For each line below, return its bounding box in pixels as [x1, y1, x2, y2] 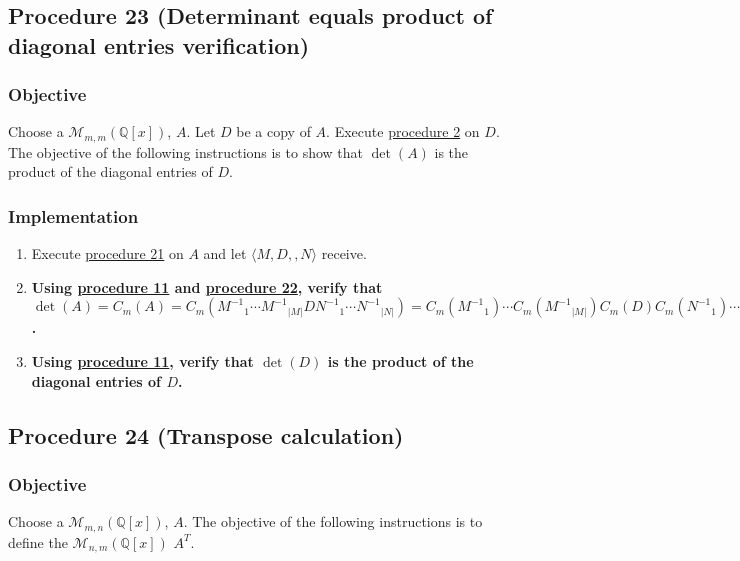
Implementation [8, 203, 139, 228]
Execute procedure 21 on [31, 243, 184, 264]
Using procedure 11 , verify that [31, 351, 254, 372]
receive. [321, 243, 367, 264]
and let [203, 243, 247, 264]
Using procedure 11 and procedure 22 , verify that [31, 276, 383, 297]
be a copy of [236, 121, 311, 142]
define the [8, 531, 68, 552]
